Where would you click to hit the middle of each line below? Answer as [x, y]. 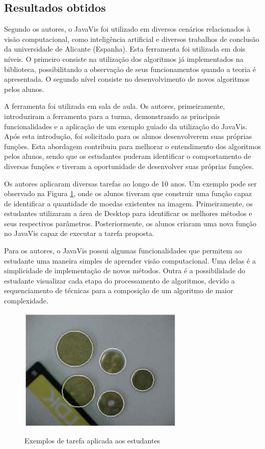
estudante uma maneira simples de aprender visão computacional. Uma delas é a [130, 260]
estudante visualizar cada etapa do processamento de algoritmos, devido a [120, 280]
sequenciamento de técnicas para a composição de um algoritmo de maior [119, 290]
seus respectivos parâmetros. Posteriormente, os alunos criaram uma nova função [130, 223]
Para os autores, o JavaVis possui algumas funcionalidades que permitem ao [123, 251]
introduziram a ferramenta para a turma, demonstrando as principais [112, 116]
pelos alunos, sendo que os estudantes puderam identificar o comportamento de [128, 156]
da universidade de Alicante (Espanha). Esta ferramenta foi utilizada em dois [125, 49]
